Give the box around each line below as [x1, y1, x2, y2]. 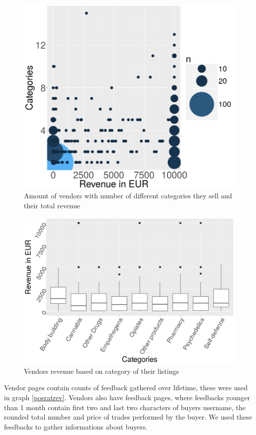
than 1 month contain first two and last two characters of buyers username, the [4, 402, 246, 412]
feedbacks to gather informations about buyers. [4, 421, 148, 432]
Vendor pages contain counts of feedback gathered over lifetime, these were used [4, 382, 248, 393]
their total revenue [24, 200, 81, 210]
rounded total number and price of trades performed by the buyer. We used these [4, 412, 253, 422]
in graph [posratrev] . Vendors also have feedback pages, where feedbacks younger [4, 392, 250, 402]
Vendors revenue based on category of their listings [24, 365, 179, 376]
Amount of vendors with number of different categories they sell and [24, 190, 232, 201]
